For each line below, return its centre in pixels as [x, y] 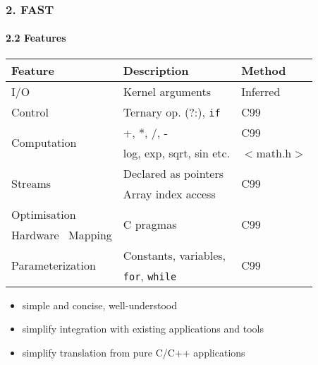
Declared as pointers [173, 173]
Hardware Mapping [62, 234]
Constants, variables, [174, 255]
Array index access [169, 193]
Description [156, 70]
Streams [31, 184]
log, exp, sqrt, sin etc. [177, 152]
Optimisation [44, 214]
